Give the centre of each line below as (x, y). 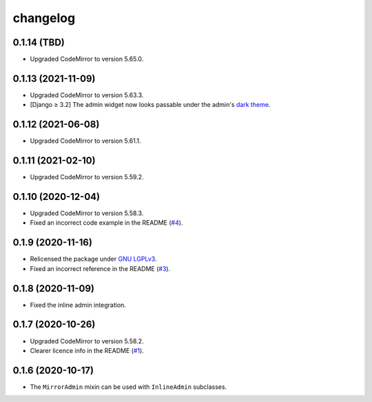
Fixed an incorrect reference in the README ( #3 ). (100, 268)
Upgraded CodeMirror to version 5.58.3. (87, 213)
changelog (44, 18)
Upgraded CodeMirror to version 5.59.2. (87, 177)
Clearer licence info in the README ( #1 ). (87, 350)
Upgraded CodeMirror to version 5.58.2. (87, 341)
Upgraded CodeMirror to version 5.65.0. (87, 59)
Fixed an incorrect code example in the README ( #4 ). (106, 223)
